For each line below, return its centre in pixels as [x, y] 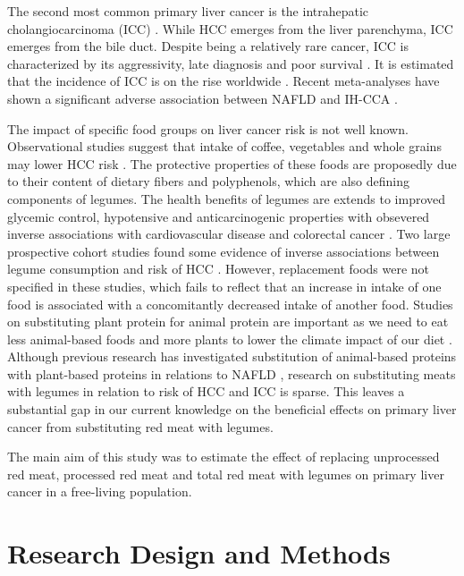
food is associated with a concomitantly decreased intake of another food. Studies [230, 304]
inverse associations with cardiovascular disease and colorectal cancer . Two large [229, 234]
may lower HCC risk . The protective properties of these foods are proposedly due [232, 163]
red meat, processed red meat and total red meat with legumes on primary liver [226, 474]
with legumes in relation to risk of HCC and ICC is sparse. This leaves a [206, 391]
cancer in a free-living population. [100, 491]
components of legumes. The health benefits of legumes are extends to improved [227, 198]
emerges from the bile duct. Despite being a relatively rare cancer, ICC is [208, 46]
